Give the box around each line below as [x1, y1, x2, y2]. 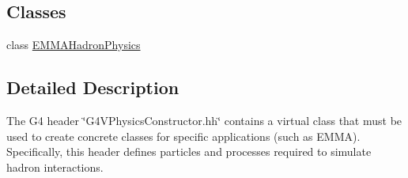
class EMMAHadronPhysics [6, 36, 141, 53]
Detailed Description [6, 75, 179, 100]
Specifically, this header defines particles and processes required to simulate [6, 143, 372, 160]
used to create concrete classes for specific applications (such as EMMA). [6, 127, 361, 144]
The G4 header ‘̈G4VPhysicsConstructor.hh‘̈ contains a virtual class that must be [6, 112, 402, 128]
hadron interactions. [6, 158, 104, 175]
